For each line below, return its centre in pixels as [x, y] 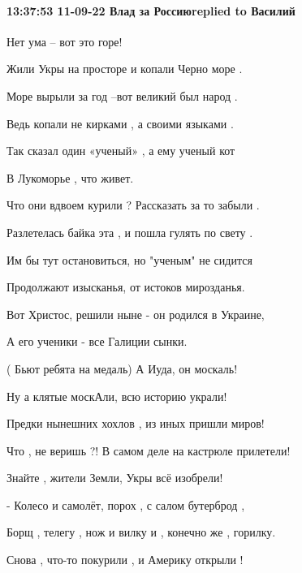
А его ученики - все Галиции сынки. [97, 341]
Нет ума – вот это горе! [65, 41]
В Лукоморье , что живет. [70, 177]
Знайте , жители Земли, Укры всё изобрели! [115, 478]
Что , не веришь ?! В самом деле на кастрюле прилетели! [149, 450]
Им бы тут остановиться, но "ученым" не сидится [129, 259]
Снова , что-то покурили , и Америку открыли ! [125, 560]
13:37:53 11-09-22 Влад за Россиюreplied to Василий [151, 10]
